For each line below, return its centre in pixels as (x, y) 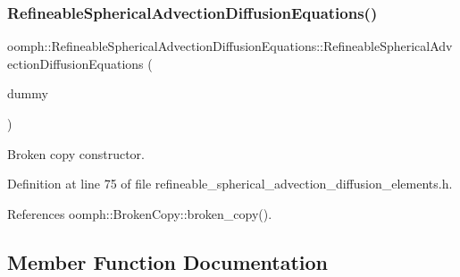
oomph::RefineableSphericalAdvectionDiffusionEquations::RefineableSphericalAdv (230, 46)
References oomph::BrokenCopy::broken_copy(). (140, 213)
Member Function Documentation (168, 261)
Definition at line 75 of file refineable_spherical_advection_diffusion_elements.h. (230, 184)
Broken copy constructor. (76, 153)
